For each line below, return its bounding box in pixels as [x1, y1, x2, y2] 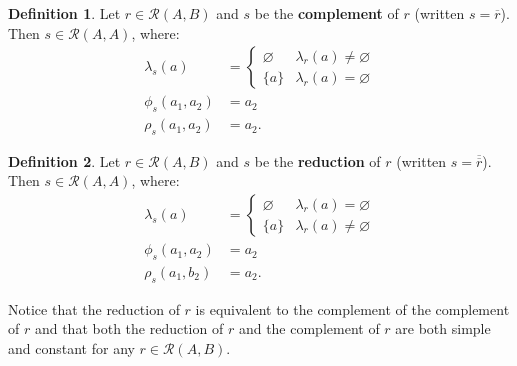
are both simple [395, 318, 491, 339]
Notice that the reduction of [8, 298, 180, 319]
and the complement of [238, 318, 380, 339]
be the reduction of [254, 150, 381, 171]
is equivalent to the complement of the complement [195, 298, 510, 319]
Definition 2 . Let [8, 150, 121, 171]
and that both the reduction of [34, 318, 224, 339]
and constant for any [8, 337, 135, 358]
